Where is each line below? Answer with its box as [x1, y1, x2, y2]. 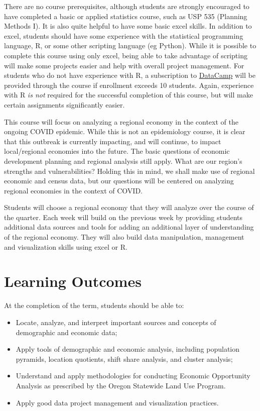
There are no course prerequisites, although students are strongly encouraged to [4, 1, 249, 11]
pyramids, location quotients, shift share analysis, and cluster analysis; [16, 353, 233, 364]
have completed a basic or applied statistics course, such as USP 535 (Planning [4, 11, 247, 21]
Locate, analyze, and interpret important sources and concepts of [16, 317, 216, 327]
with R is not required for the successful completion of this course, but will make [4, 89, 253, 100]
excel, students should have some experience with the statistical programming [4, 30, 243, 41]
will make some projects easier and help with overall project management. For [4, 60, 244, 70]
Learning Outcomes [4, 271, 142, 291]
